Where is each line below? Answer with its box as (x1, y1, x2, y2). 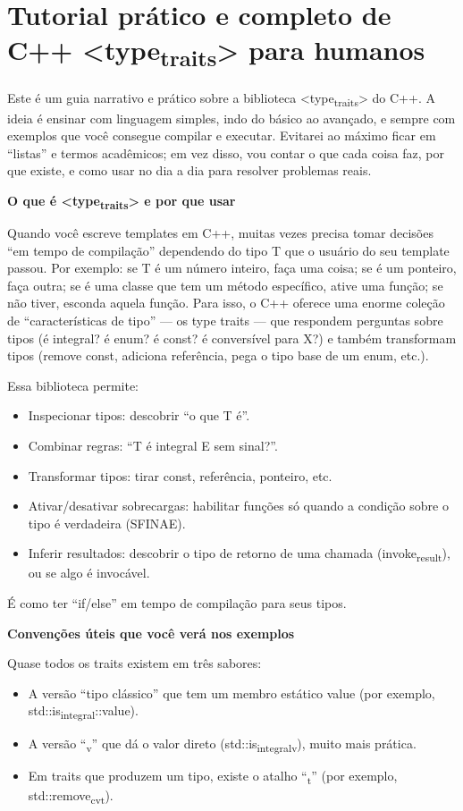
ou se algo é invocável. (28, 563, 150, 582)
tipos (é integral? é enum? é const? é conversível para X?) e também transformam (7, 328, 457, 347)
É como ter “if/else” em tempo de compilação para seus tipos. (7, 594, 347, 612)
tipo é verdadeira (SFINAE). (28, 513, 186, 532)
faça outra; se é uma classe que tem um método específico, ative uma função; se (7, 275, 443, 294)
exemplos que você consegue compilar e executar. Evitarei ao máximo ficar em (7, 126, 436, 145)
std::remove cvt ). (28, 785, 114, 807)
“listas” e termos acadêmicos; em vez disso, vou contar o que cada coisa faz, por (7, 143, 444, 162)
